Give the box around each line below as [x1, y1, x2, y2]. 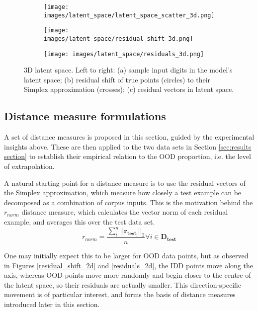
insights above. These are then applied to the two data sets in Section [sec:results [4, 141, 252, 152]
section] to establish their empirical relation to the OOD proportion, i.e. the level [4, 151, 251, 161]
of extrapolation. [4, 161, 55, 171]
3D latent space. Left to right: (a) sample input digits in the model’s [24, 65, 233, 75]
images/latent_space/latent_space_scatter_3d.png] [44, 11, 215, 19]
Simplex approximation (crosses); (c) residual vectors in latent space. [24, 84, 234, 94]
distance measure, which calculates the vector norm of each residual [21, 207, 228, 217]
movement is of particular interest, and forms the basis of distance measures [4, 289, 236, 300]
